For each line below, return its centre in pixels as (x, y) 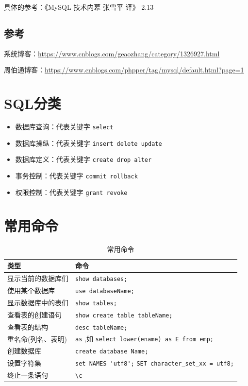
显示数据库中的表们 (38, 302)
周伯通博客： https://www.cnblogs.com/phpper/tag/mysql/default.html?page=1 (124, 70)
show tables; (96, 303)
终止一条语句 (28, 375)
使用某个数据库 (31, 290)
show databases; (101, 279)
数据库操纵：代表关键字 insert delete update (89, 143)
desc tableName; (101, 327)
